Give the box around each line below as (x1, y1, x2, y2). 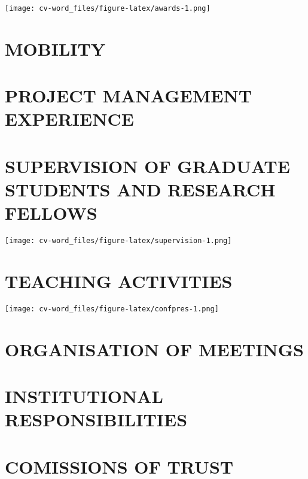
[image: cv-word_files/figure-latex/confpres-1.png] (5, 304, 219, 313)
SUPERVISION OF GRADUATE (5, 153, 290, 178)
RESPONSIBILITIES (5, 407, 188, 432)
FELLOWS (5, 201, 97, 225)
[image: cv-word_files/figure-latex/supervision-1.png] (5, 237, 232, 245)
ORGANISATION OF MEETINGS (5, 336, 304, 361)
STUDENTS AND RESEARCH (5, 177, 276, 201)
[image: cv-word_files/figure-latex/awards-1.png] (5, 4, 211, 13)
